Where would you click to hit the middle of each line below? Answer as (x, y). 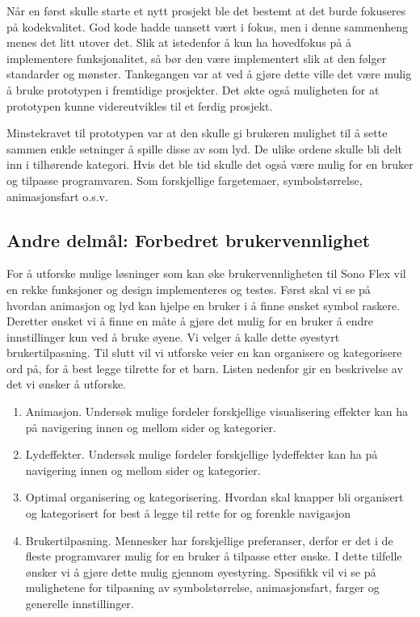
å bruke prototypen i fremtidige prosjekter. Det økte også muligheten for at (193, 89)
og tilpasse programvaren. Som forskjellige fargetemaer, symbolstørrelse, (185, 180)
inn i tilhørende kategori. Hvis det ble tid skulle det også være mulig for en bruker (210, 164)
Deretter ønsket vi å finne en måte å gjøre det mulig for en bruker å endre (190, 321)
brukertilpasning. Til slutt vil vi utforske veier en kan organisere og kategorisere (204, 353)
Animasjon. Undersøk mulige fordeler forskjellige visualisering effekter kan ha (216, 411)
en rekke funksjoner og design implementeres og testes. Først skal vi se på (189, 289)
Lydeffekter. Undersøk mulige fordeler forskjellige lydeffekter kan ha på (202, 454)
